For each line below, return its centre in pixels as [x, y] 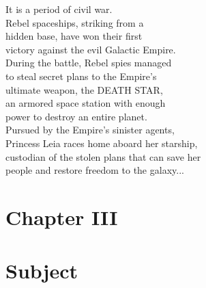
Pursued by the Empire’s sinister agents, [90, 130]
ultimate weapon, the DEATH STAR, [84, 89]
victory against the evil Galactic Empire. [91, 49]
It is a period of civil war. [59, 9]
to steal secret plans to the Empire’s [81, 76]
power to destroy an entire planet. [76, 116]
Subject [42, 271]
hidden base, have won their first [74, 36]
